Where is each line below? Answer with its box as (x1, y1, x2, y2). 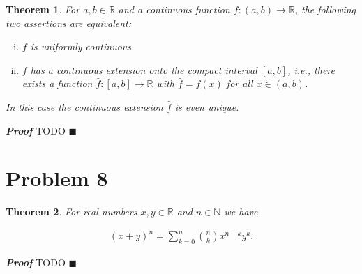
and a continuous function (118, 2, 230, 16)
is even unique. (174, 99, 239, 114)
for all (226, 76, 253, 91)
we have (224, 204, 258, 219)
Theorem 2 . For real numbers (6, 204, 137, 219)
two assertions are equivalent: (6, 15, 131, 30)
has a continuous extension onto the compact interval (30, 62, 257, 77)
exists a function (22, 76, 93, 91)
